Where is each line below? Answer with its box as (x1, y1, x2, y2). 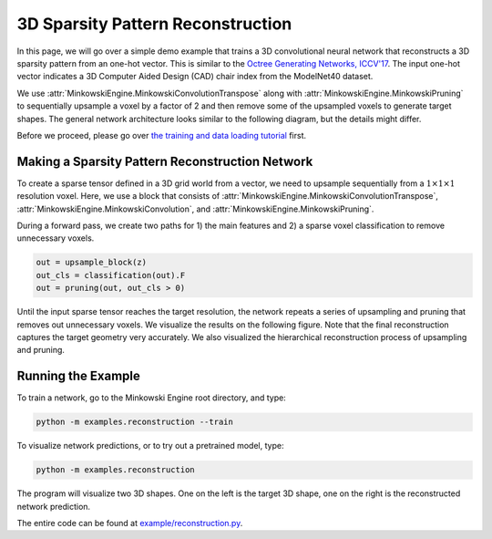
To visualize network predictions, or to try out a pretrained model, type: (16, 441, 284, 451)
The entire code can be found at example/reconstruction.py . (16, 517, 243, 528)
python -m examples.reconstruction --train (36, 417, 234, 428)
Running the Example (16, 368, 141, 384)
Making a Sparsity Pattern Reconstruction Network (16, 153, 313, 169)
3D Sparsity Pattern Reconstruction (16, 14, 292, 34)
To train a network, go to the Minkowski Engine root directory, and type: (16, 392, 286, 403)
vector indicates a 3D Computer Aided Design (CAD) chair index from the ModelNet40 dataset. (16, 71, 374, 82)
